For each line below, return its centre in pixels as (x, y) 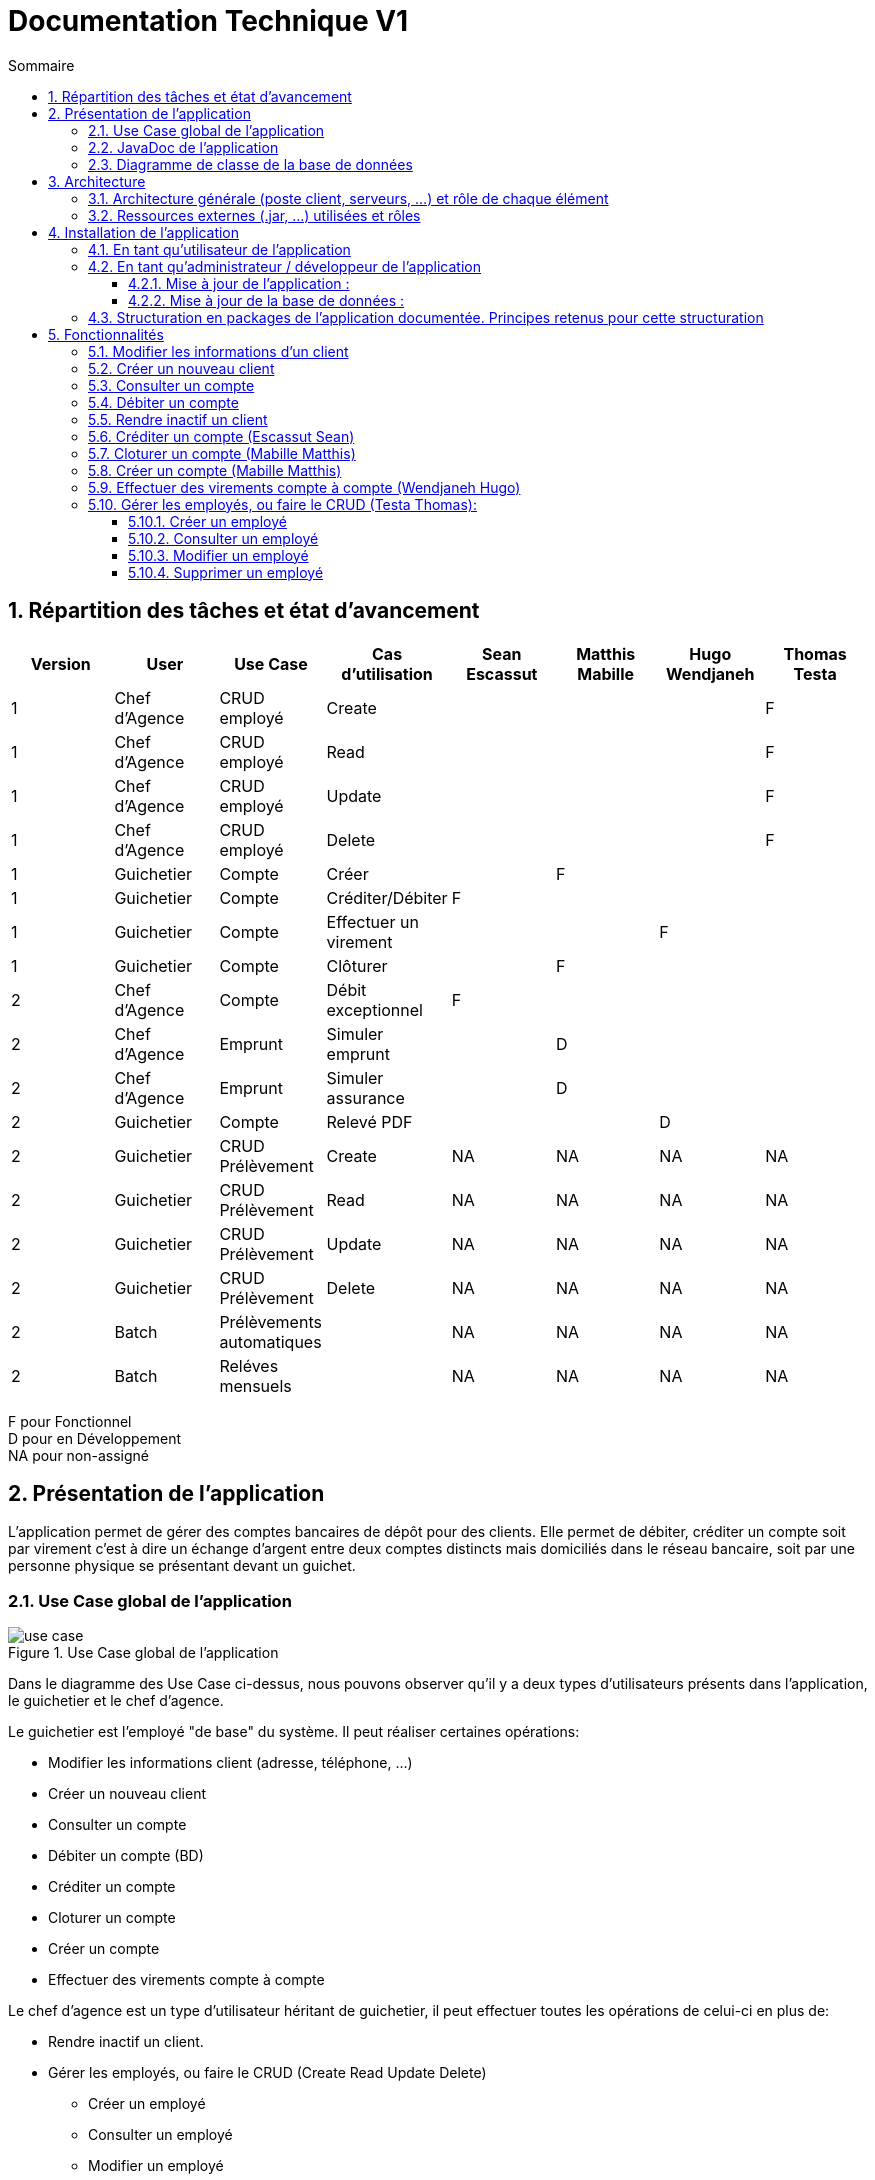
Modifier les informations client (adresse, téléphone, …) (230, 1763)
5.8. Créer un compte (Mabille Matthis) (215, 470)
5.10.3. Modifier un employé (218, 555)
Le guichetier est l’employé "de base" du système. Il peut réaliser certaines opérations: (294, 1732)
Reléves (249, 1365)
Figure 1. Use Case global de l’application (143, 1653)
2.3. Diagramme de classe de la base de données (250, 164)
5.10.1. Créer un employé (207, 521)
